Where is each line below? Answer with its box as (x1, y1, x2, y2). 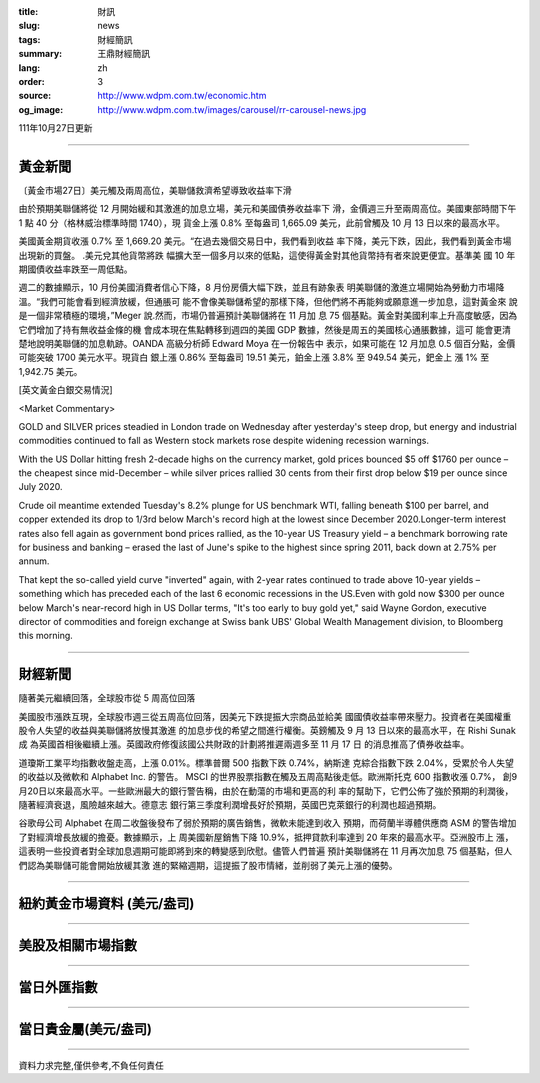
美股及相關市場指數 (18, 937, 137, 954)
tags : (18, 33, 41, 45)
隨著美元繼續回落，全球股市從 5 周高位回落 (18, 692, 196, 704)
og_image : (18, 103, 64, 115)
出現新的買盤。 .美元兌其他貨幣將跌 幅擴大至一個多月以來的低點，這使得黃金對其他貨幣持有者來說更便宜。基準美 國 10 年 (18, 249, 516, 261)
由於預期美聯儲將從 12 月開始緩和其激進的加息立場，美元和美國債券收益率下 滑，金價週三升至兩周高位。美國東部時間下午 (18, 203, 517, 215)
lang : (18, 61, 41, 74)
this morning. (18, 630, 74, 642)
